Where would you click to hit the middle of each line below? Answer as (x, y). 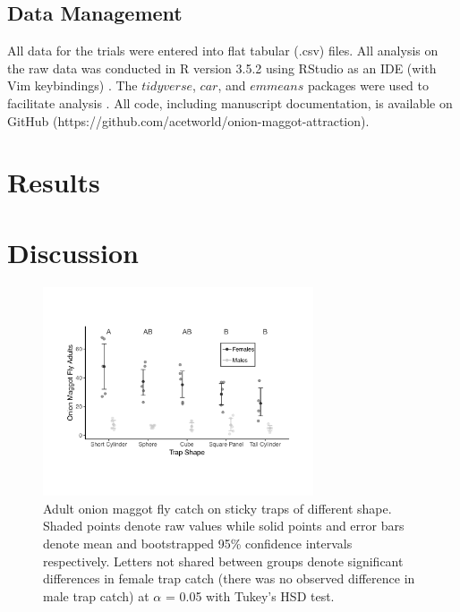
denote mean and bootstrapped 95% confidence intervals (198, 543)
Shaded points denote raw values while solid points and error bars (224, 526)
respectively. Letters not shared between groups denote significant (223, 561)
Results (54, 182)
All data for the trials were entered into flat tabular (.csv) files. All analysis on (223, 51)
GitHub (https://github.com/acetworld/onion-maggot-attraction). (188, 120)
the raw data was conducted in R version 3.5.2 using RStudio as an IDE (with (222, 68)
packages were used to (368, 85)
